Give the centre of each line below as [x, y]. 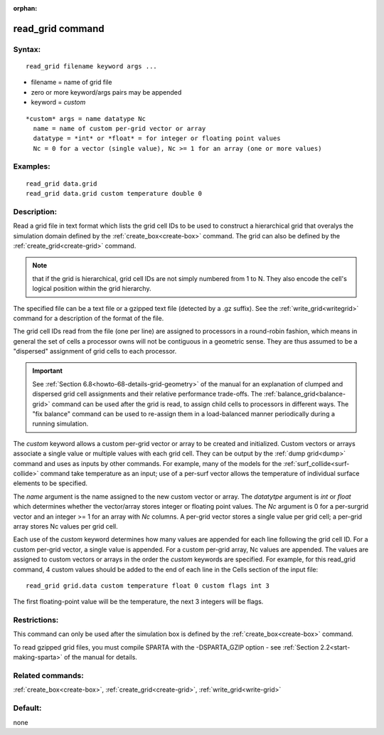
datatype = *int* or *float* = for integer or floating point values [157, 138]
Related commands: [49, 675]
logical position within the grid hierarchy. [92, 289]
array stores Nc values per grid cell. [65, 526]
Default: [27, 708]
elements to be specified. [50, 483]
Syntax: [27, 49]
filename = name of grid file [71, 83]
